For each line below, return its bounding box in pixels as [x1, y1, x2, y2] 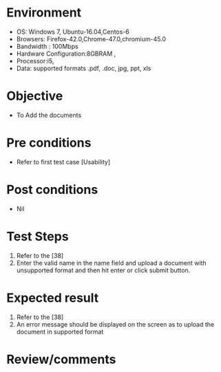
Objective [6, 88, 63, 104]
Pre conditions [6, 135, 92, 151]
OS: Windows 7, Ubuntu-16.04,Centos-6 [16, 28, 130, 36]
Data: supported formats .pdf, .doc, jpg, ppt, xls [16, 64, 151, 72]
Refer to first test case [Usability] [16, 157, 111, 166]
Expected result [6, 290, 99, 305]
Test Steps [6, 228, 70, 244]
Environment [6, 5, 82, 21]
